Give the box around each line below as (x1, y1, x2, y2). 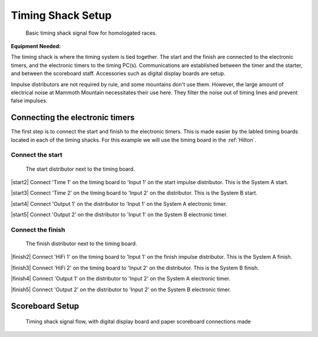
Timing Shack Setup (11, 9, 112, 22)
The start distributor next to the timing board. (25, 165, 135, 172)
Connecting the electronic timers (11, 112, 135, 123)
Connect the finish (11, 225, 65, 233)
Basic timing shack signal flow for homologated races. (25, 29, 157, 36)
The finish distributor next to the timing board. (25, 240, 138, 247)
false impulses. (11, 97, 48, 104)
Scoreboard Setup (11, 301, 79, 311)
